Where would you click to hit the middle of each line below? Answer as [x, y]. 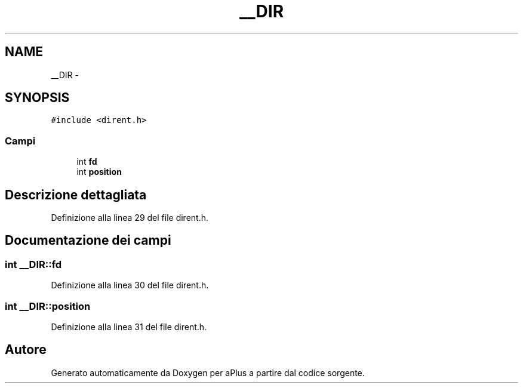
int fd [87, 162]
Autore [26, 350]
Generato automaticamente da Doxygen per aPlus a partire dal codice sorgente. [208, 372]
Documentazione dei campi [88, 241]
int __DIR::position [48, 306]
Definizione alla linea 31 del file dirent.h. [129, 327]
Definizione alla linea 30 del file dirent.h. [130, 285]
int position [99, 172]
